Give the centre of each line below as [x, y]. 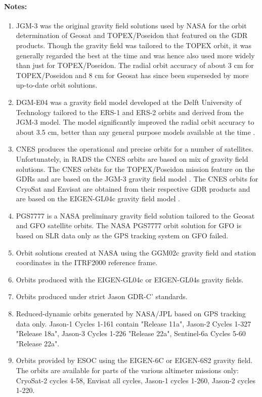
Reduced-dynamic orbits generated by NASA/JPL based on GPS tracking [131, 314]
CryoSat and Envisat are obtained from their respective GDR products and [133, 188]
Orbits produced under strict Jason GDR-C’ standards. [102, 296]
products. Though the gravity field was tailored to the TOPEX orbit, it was [134, 45]
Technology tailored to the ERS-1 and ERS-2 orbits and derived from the [130, 112]
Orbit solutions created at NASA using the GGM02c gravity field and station [136, 252]
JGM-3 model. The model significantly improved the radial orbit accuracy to [135, 122]
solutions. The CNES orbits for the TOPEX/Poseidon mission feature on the [135, 169]
